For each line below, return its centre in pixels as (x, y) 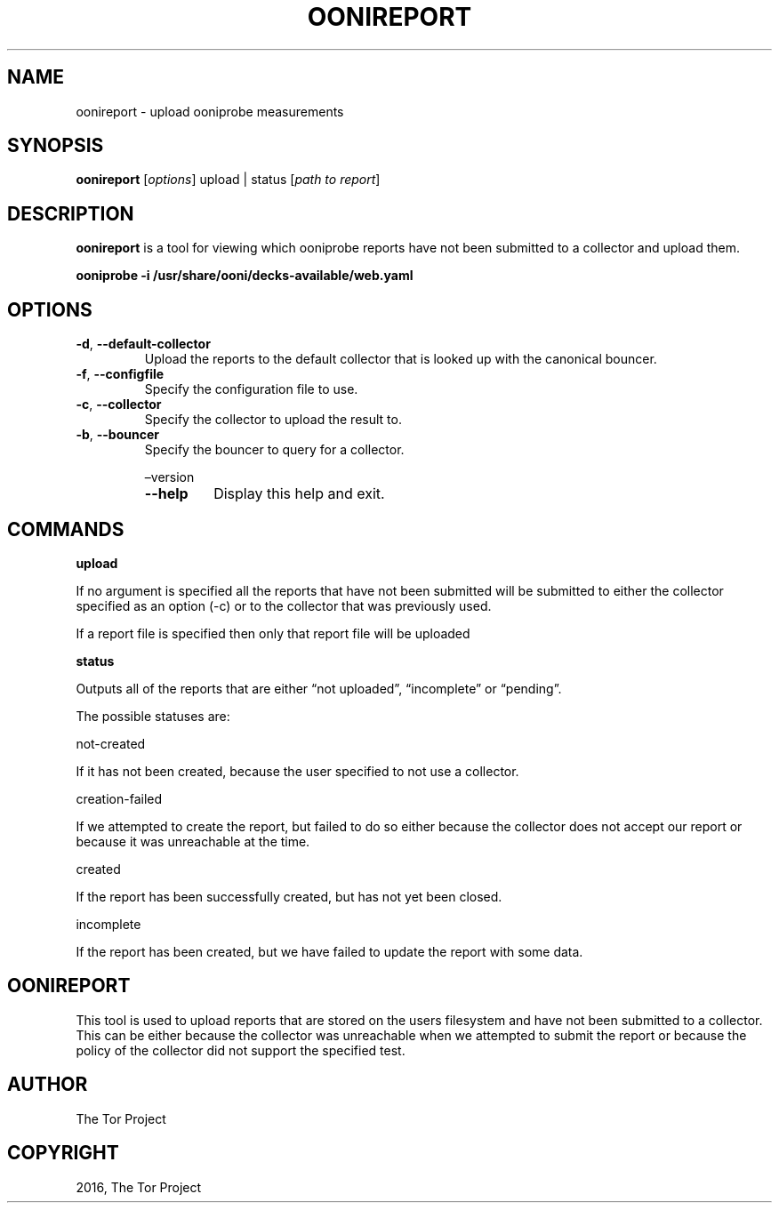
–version (169, 477)
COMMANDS (66, 529)
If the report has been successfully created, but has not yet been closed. (289, 896)
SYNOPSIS (56, 146)
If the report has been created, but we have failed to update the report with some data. (329, 951)
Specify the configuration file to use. (251, 389)
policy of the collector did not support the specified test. (241, 1050)
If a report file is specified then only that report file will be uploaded (273, 633)
